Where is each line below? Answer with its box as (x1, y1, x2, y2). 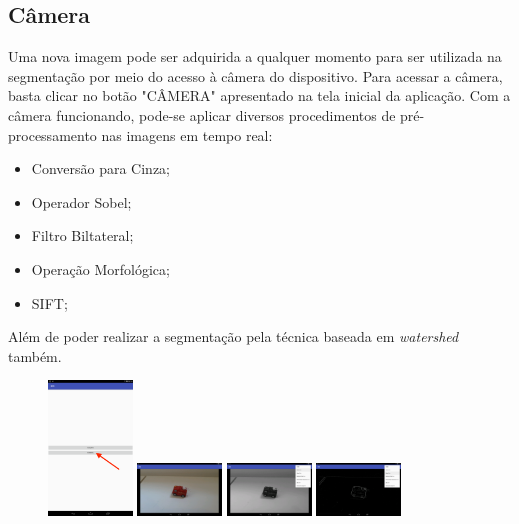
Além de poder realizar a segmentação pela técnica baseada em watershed (8, 326, 459, 347)
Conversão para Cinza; (31, 158, 171, 179)
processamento (8, 124, 97, 145)
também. (8, 345, 62, 366)
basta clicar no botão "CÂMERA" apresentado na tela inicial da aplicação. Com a (8, 85, 511, 106)
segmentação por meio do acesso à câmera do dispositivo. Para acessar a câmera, (8, 65, 503, 86)
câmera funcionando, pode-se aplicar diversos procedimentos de (8, 104, 396, 125)
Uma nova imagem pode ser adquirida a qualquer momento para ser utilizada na (8, 46, 502, 67)
